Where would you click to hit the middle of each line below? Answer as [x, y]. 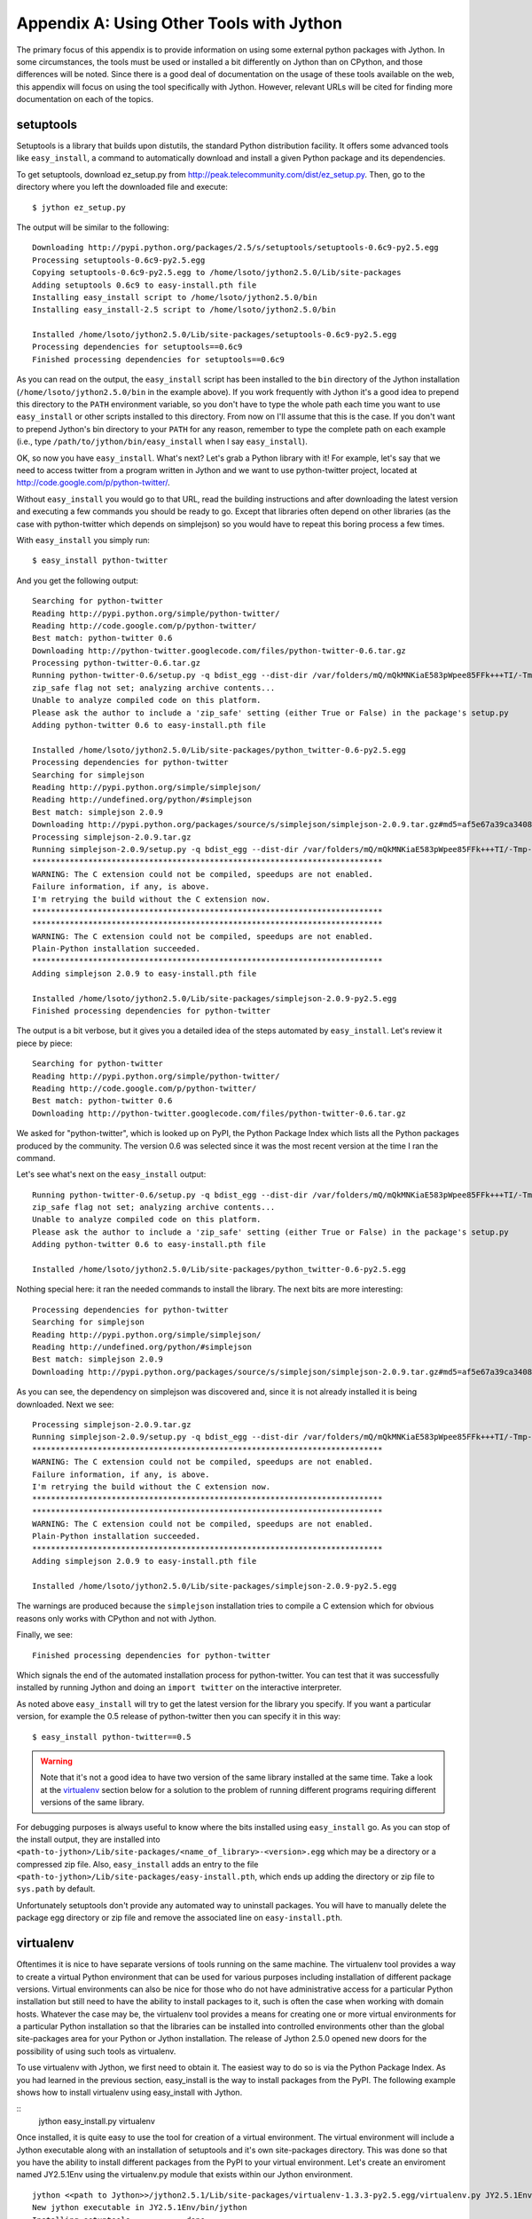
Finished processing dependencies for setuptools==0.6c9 [159, 359]
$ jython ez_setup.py [79, 207]
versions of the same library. [93, 1803]
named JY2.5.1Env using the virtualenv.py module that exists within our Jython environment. [185, 2175]
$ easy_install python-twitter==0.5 [112, 1737]
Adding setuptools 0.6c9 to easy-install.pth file [145, 285]
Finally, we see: [44, 1635]
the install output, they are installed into [88, 1839]
